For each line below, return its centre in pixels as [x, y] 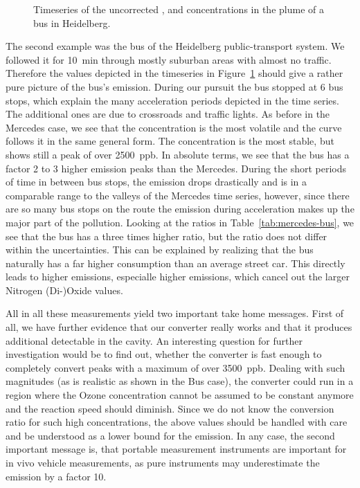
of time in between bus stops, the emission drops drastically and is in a [156, 182]
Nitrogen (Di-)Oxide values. [64, 290]
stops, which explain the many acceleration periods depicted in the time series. [172, 100]
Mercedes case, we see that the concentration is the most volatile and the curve [174, 127]
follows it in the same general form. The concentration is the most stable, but [170, 141]
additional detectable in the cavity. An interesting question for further [154, 340]
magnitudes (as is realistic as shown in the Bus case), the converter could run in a [180, 381]
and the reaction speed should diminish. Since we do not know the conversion [170, 408]
